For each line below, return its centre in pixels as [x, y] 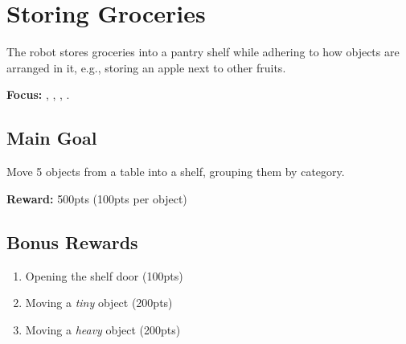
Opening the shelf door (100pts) [104, 275]
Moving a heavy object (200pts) [103, 329]
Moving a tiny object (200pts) [99, 303]
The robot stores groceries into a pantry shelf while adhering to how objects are [203, 52]
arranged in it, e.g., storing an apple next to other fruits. [146, 67]
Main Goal [52, 138]
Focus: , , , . [38, 94]
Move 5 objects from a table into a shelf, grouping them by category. [176, 172]
